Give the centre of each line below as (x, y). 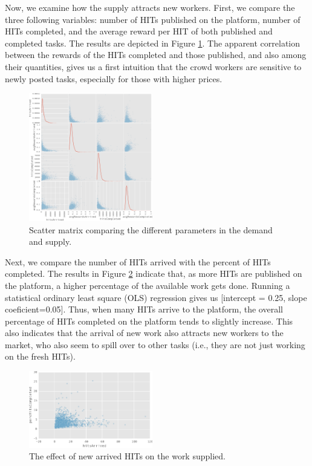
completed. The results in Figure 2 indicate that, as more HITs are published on (154, 273)
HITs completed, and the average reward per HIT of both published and (139, 31)
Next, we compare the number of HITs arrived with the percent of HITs (138, 261)
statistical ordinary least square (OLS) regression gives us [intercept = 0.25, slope (156, 297)
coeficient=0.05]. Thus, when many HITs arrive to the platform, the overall (144, 309)
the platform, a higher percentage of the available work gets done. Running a (148, 285)
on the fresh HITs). (40, 356)
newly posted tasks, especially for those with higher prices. (114, 78)
